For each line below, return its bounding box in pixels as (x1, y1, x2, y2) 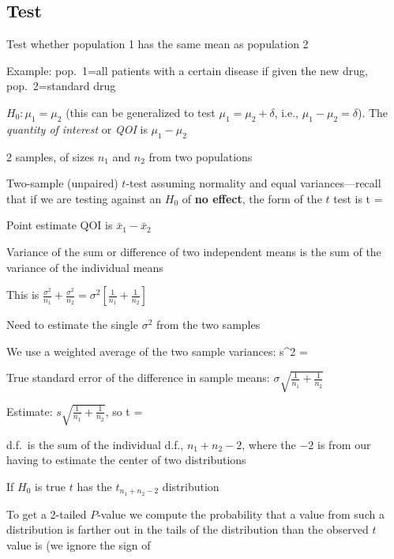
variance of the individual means (6, 259, 163, 275)
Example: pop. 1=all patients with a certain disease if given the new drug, (6, 62, 368, 78)
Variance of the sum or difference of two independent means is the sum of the (6, 243, 381, 259)
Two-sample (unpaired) (6, 175, 118, 191)
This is (6, 286, 39, 303)
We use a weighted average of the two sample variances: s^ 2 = (6, 342, 308, 359)
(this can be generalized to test (66, 104, 216, 120)
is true (34, 478, 66, 495)
